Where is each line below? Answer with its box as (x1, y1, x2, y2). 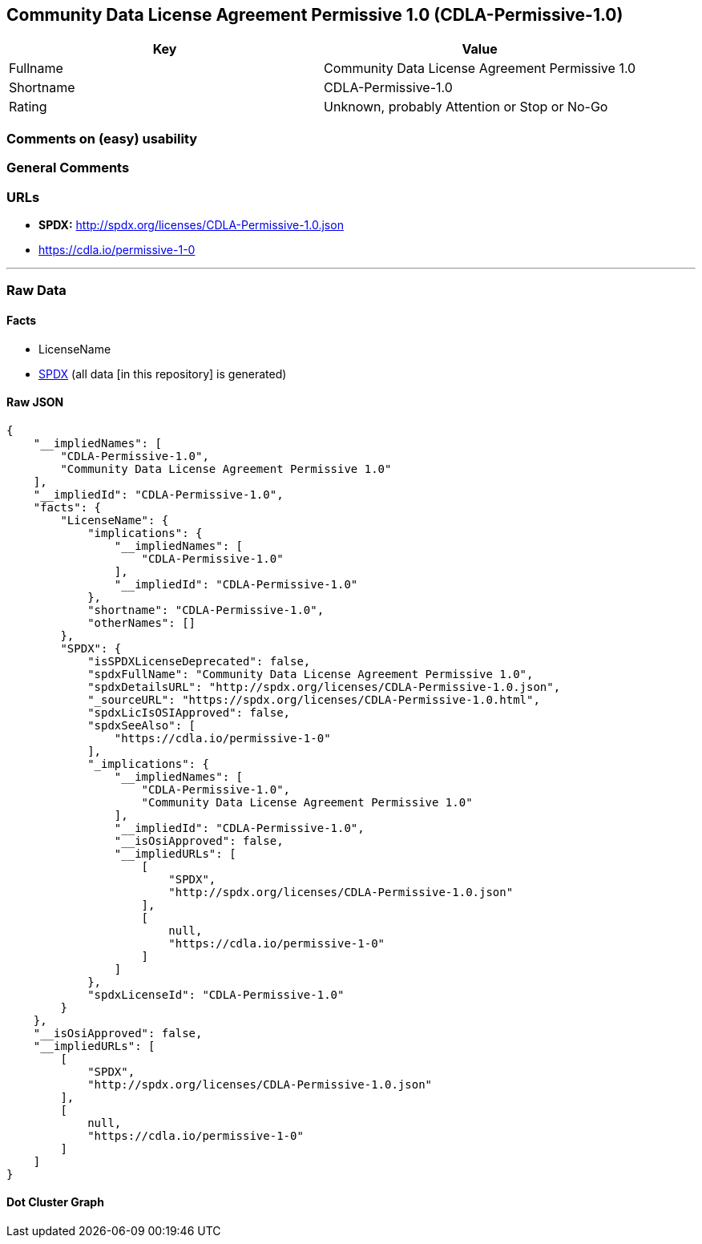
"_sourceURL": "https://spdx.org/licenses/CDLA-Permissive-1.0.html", (87, 693, 540, 706)
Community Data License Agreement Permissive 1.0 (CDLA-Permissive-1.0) (6, 5, 623, 25)
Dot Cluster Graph (6, 1195, 104, 1210)
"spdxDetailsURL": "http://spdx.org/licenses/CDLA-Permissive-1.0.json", (87, 680, 561, 693)
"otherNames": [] (87, 616, 196, 629)
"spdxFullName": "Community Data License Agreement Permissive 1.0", (87, 667, 534, 681)
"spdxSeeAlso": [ (87, 718, 196, 732)
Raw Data (6, 282, 67, 299)
